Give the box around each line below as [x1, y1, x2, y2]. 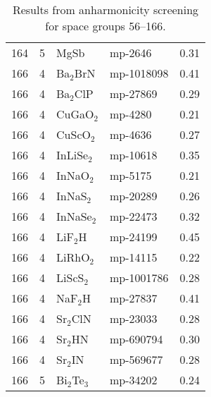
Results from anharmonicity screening [12, 1, 199, 18]
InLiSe [56, 147, 89, 163]
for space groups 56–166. [45, 18, 166, 34]
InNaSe [56, 208, 92, 224]
